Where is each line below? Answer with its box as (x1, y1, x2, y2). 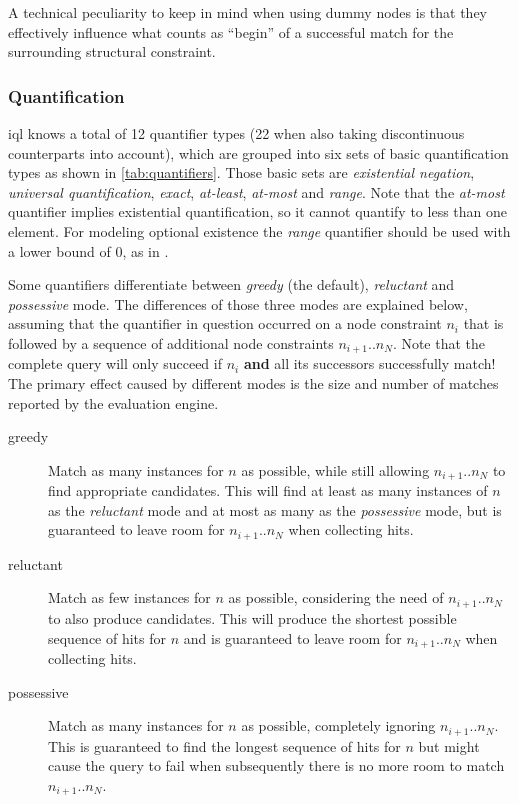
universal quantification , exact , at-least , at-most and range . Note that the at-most (8, 181, 505, 202)
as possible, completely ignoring (241, 715, 436, 736)
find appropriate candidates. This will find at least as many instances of (48, 480, 488, 501)
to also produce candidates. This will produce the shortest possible (48, 607, 457, 628)
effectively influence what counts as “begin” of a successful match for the (8, 21, 454, 42)
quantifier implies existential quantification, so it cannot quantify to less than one (8, 201, 508, 222)
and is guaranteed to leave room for (183, 627, 402, 648)
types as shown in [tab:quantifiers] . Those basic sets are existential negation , (8, 162, 475, 183)
